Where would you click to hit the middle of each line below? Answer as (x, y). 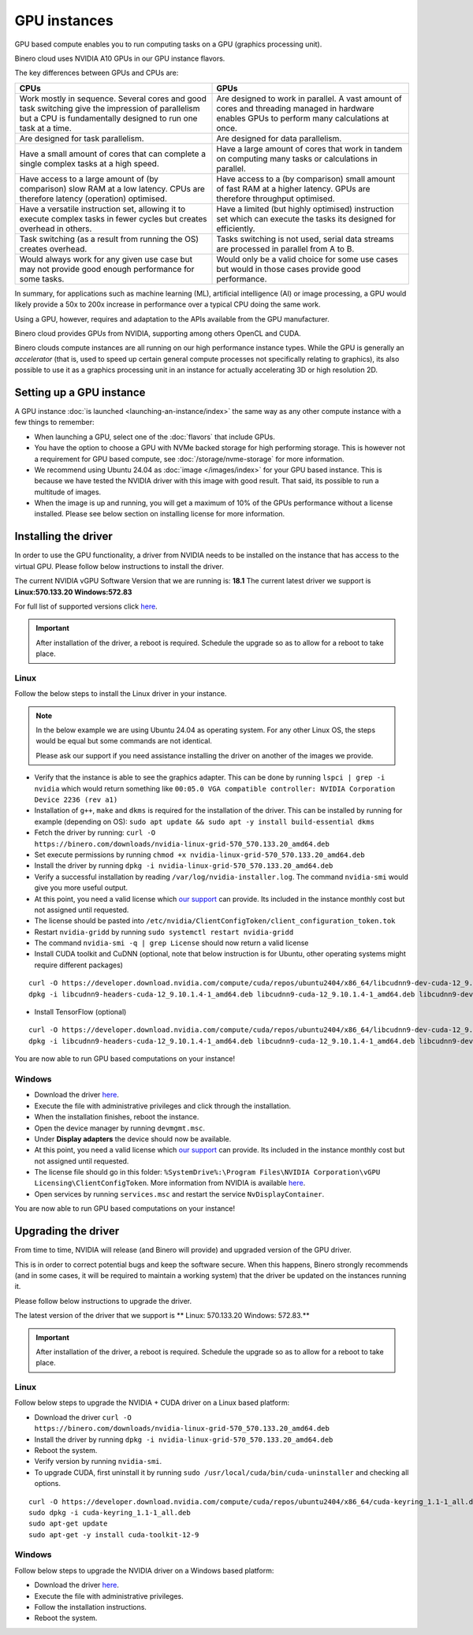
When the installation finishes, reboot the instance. (117, 1117)
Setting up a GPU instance (80, 392)
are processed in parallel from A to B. (285, 248)
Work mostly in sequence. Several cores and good (113, 99)
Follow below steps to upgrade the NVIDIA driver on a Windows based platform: (144, 1570)
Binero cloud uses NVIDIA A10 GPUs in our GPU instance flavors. (120, 58)
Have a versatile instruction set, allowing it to (102, 209)
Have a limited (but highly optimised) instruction (305, 209)
